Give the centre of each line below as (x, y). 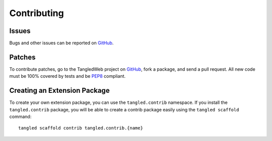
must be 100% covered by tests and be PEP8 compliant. (67, 76)
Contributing (37, 13)
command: (20, 117)
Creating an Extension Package (60, 91)
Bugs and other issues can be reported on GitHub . (61, 43)
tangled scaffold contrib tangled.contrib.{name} (81, 128)
